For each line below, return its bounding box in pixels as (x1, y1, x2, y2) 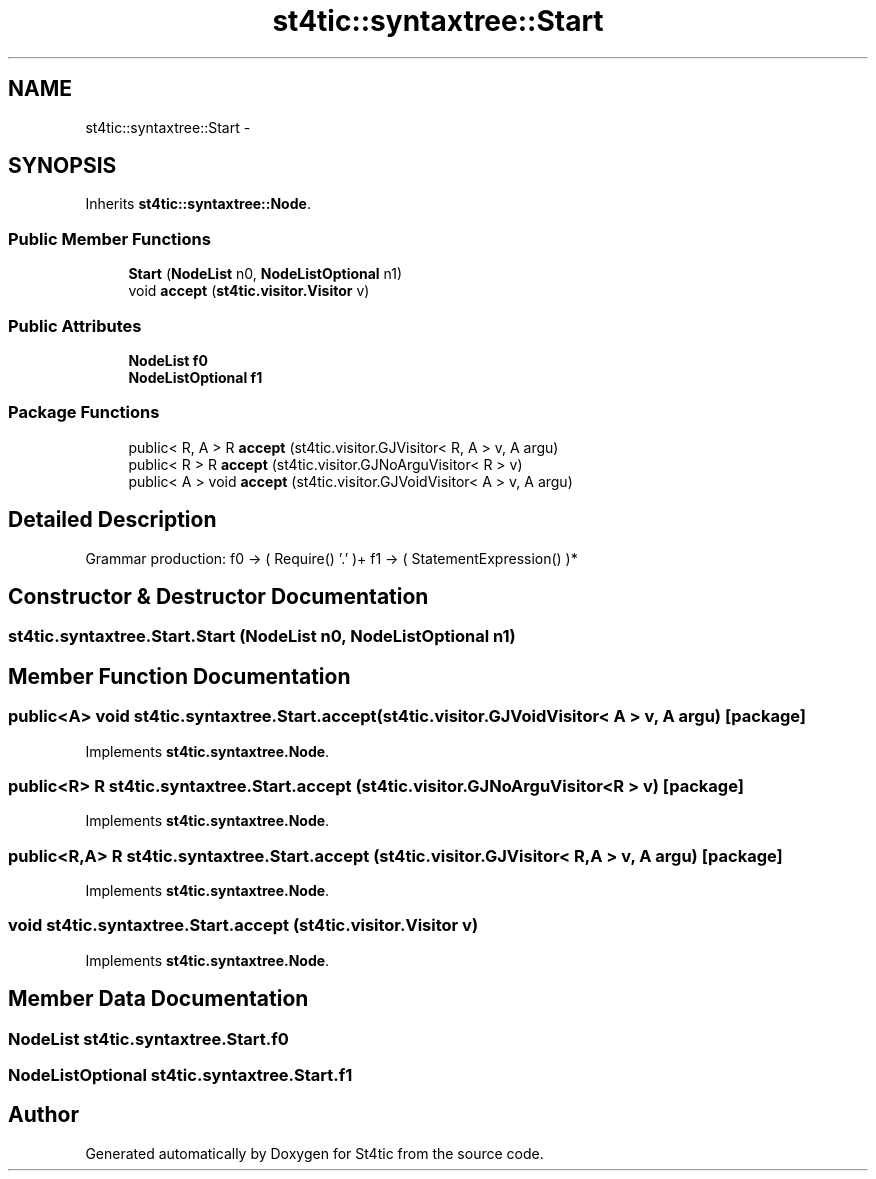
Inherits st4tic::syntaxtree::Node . (85, 195, 311, 213)
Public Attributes (8, 315, 142, 336)
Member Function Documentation (8, 663, 351, 689)
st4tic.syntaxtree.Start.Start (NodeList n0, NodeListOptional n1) (8, 626, 516, 647)
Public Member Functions (8, 228, 211, 249)
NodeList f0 (128, 351, 208, 369)
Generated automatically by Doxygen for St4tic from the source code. (85, 1144, 544, 1162)
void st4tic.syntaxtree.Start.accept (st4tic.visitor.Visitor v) (8, 915, 479, 936)
